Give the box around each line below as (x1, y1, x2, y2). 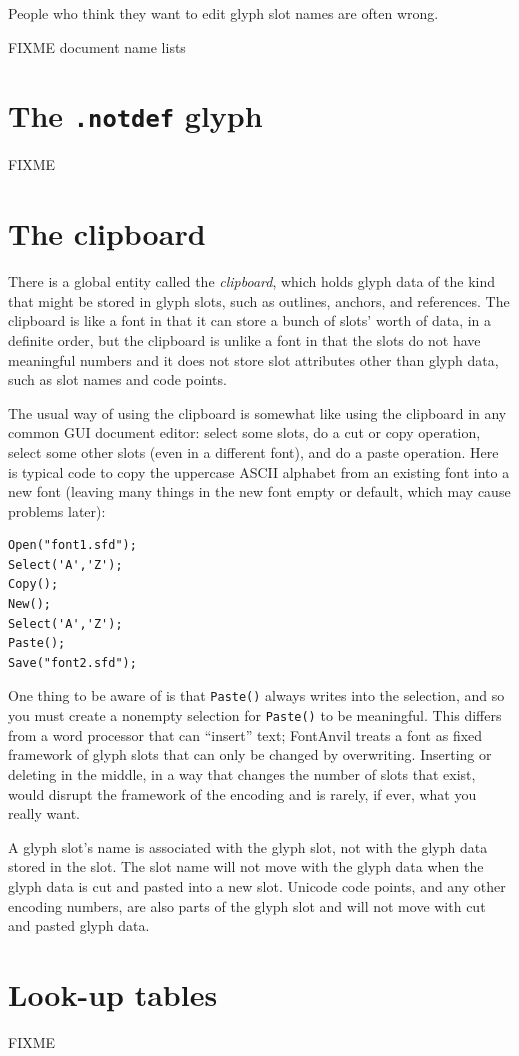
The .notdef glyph (8, 95, 263, 136)
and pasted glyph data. (8, 915, 150, 936)
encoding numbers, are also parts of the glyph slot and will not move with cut (8, 895, 486, 916)
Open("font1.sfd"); (8, 538, 137, 553)
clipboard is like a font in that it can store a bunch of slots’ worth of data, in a (8, 310, 492, 331)
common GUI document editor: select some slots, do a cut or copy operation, (8, 422, 481, 443)
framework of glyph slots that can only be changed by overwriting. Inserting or (8, 744, 492, 765)
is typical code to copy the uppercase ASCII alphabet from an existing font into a (8, 461, 510, 482)
